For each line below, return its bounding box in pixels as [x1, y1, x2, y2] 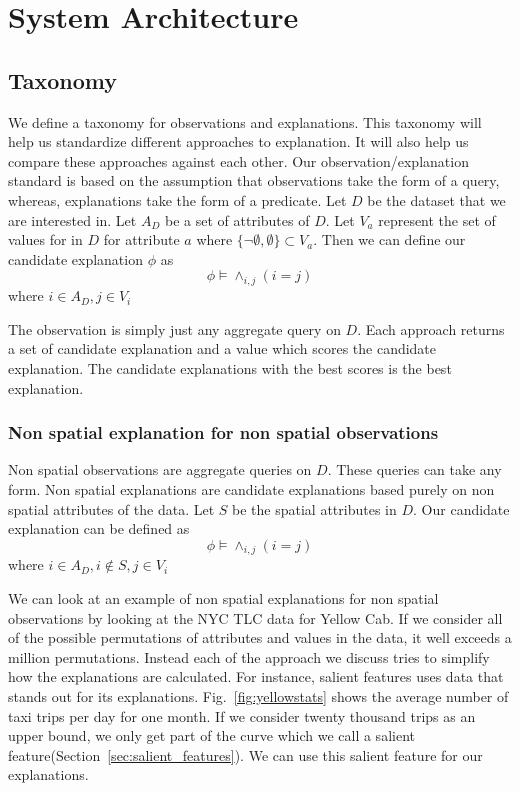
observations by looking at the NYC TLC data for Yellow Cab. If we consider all [8, 607, 503, 628]
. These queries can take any [327, 459, 502, 480]
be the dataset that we [367, 189, 506, 210]
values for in [8, 229, 83, 250]
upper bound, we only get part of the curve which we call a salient [8, 725, 415, 746]
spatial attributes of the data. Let [8, 498, 215, 519]
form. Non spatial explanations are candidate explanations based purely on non [8, 478, 495, 499]
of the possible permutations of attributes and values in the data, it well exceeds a [8, 627, 512, 648]
